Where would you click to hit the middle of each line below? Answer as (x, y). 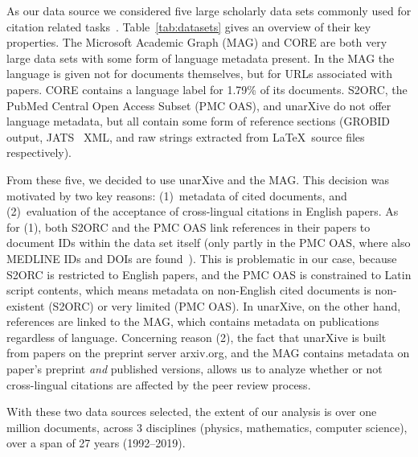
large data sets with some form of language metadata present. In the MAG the (201, 58)
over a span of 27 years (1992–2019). (96, 443)
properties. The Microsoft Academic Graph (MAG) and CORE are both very (197, 42)
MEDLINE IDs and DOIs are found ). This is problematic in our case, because (202, 258)
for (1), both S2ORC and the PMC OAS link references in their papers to (189, 226)
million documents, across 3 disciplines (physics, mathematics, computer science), (207, 427)
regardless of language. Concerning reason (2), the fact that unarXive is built (197, 337)
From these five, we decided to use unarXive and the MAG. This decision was (198, 179)
